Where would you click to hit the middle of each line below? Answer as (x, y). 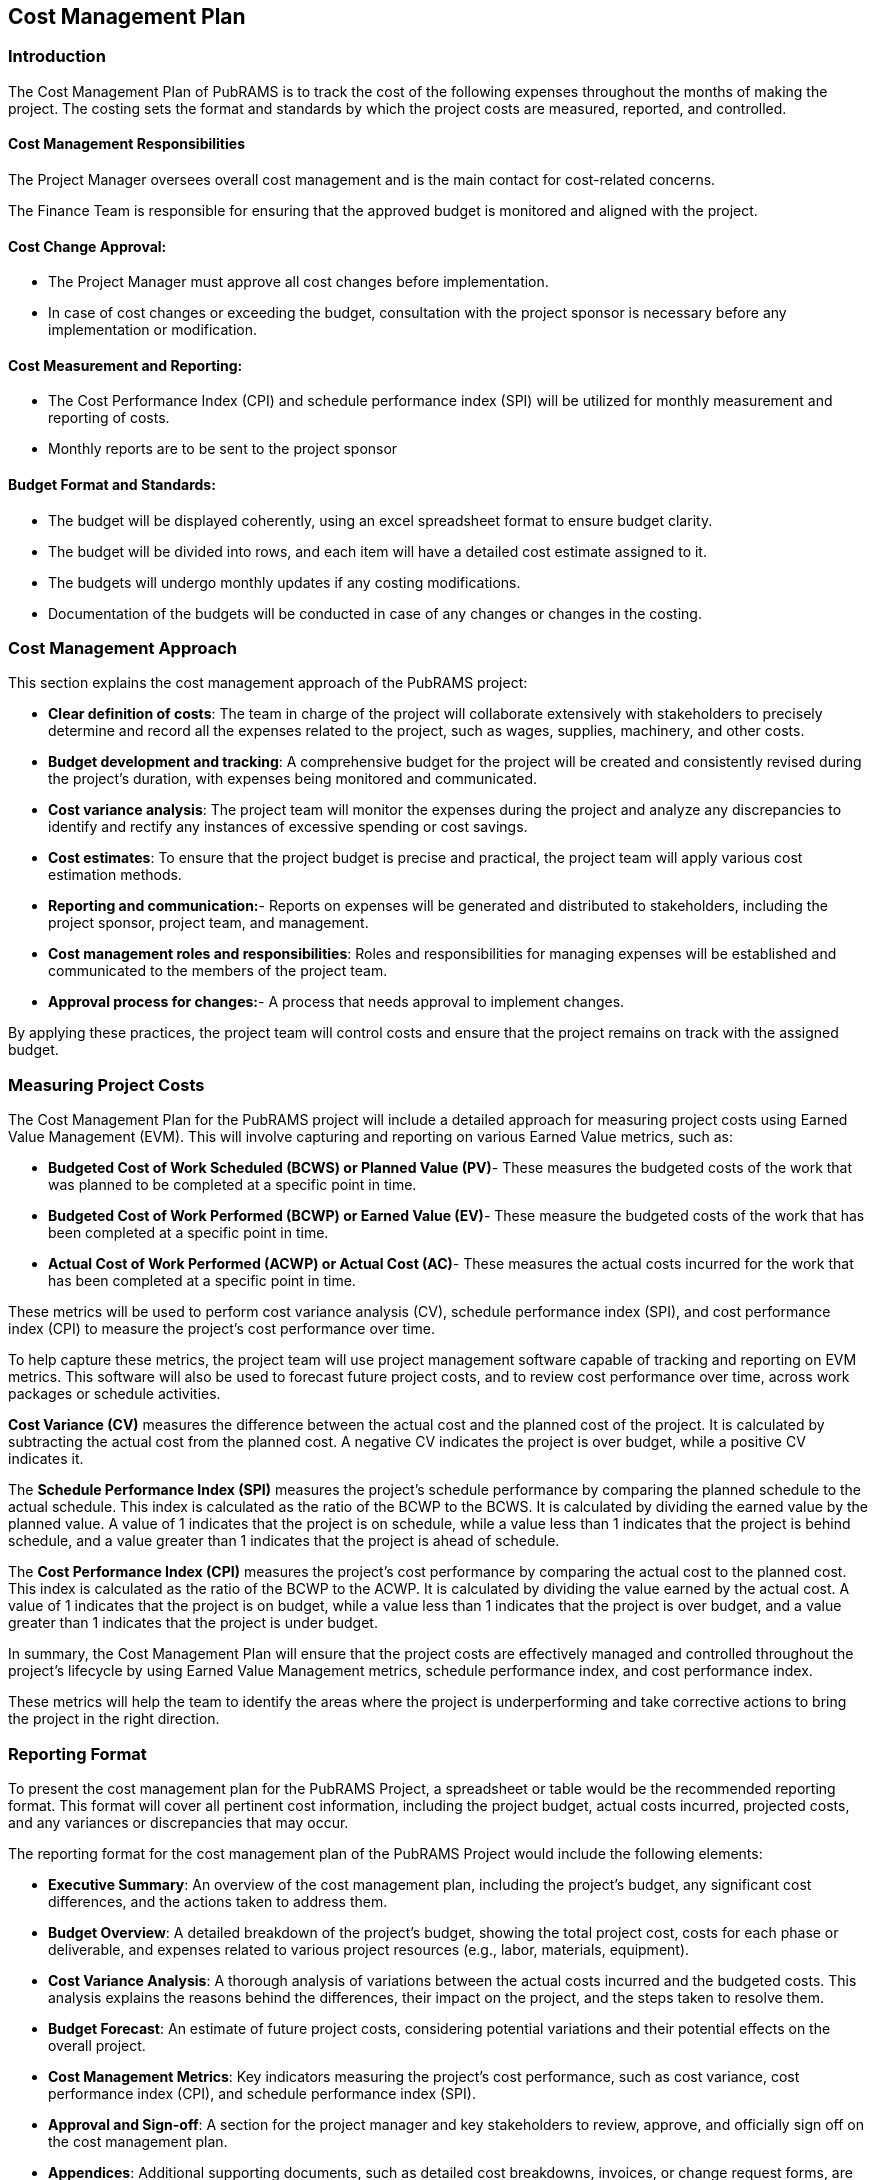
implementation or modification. (153, 330)
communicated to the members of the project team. (218, 971)
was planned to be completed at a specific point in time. (232, 1185)
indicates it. (46, 1459)
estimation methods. (115, 875)
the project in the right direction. (114, 1719)
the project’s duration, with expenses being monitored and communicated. (293, 779)
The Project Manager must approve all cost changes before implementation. (298, 282)
